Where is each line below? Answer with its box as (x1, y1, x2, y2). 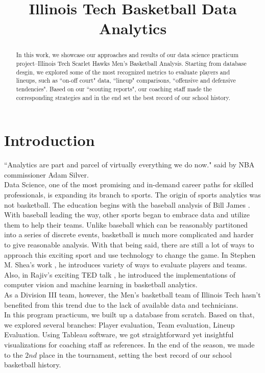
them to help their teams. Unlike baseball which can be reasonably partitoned (4, 219, 248, 230)
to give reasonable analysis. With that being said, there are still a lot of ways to (4, 239, 254, 250)
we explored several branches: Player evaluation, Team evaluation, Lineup (4, 319, 235, 330)
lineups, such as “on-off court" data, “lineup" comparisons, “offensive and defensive (16, 76, 236, 85)
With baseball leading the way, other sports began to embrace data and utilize (4, 209, 250, 220)
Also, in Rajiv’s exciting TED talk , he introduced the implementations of (4, 269, 236, 280)
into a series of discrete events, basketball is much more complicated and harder (4, 229, 254, 240)
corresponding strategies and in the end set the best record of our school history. (16, 93, 230, 102)
